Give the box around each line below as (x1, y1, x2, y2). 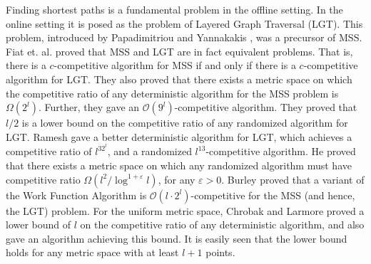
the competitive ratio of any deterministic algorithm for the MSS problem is (6, 85, 339, 100)
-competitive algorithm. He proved (205, 144, 356, 159)
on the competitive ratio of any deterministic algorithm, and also (80, 217, 365, 232)
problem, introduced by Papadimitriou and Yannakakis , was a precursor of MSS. (6, 30, 362, 45)
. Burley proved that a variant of (221, 171, 365, 186)
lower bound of (6, 217, 71, 232)
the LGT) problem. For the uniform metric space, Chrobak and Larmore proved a (6, 203, 365, 218)
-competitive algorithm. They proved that (174, 100, 357, 115)
